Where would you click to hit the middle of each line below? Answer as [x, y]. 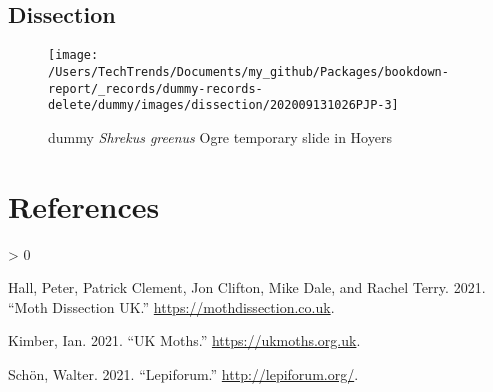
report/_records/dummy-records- [155, 88]
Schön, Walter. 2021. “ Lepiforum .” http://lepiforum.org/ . [183, 373]
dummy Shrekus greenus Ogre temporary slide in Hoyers [220, 136]
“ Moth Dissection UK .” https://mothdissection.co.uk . [171, 306]
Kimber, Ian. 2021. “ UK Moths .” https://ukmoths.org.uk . [184, 340]
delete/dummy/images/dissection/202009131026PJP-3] [223, 105]
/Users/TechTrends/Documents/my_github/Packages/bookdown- [248, 71]
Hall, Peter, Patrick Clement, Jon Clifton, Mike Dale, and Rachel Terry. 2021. [247, 287]
